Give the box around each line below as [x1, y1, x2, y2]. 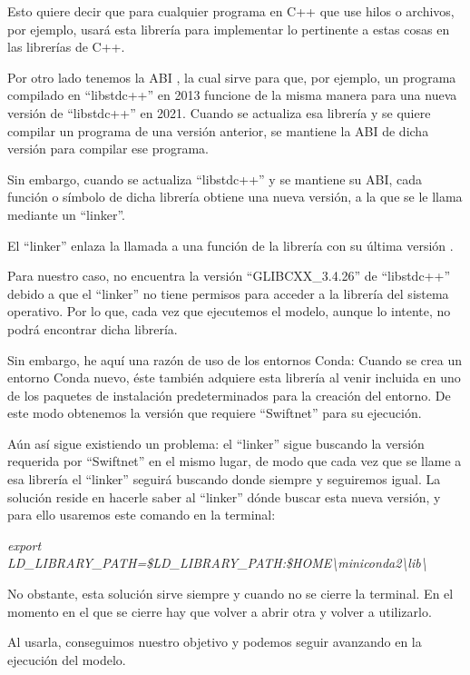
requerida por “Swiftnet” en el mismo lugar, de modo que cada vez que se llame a [7, 452, 462, 471]
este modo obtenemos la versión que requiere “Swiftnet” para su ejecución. [7, 403, 422, 422]
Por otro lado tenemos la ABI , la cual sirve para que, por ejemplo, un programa [7, 67, 456, 86]
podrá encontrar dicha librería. [7, 319, 178, 338]
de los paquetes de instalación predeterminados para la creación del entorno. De [7, 385, 451, 404]
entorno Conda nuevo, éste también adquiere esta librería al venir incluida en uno [7, 368, 461, 387]
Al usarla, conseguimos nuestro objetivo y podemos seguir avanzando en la [7, 632, 422, 651]
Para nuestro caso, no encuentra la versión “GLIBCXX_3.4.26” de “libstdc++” [7, 266, 451, 285]
